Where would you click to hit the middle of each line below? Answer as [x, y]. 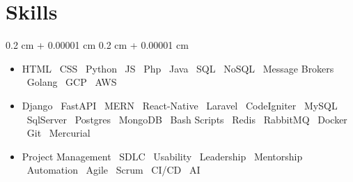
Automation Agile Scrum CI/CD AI [113, 170]
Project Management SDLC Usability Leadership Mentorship [162, 156]
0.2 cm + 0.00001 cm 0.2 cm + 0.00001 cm [97, 45]
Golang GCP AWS [72, 82]
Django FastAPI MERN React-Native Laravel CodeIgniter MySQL [180, 105]
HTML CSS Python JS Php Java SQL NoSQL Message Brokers [178, 68]
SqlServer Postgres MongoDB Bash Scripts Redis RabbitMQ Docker [187, 119]
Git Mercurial [58, 133]
